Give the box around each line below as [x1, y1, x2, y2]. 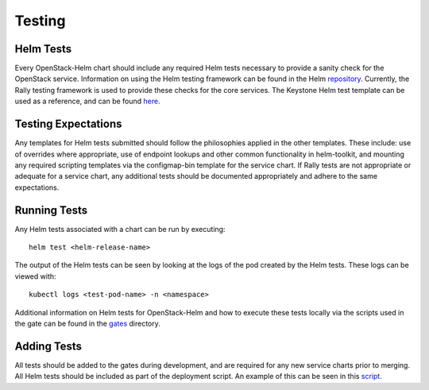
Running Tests [14, 203, 87, 217]
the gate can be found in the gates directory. [14, 319, 160, 328]
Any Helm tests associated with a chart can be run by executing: [14, 224, 226, 234]
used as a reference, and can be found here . [14, 96, 160, 106]
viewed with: [14, 271, 56, 281]
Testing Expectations [14, 118, 122, 131]
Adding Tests [14, 339, 83, 353]
